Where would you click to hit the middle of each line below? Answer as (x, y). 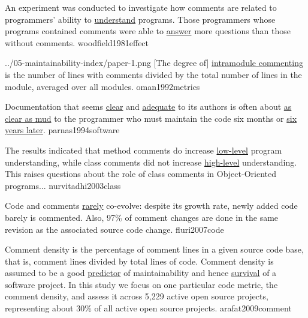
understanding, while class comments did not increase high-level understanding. (151, 162)
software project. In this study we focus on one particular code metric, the (141, 284)
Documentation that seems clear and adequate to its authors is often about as (148, 106)
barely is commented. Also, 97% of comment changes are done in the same (142, 217)
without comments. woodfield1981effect (77, 42)
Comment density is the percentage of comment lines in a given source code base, (154, 249)
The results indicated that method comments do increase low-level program (144, 150)
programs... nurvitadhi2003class (63, 185)
